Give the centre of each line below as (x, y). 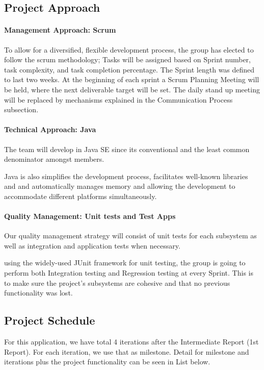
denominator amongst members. (54, 159)
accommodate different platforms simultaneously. (81, 196)
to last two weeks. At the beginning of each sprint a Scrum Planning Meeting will (132, 79)
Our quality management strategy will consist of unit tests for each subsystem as (130, 236)
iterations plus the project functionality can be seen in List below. (107, 362)
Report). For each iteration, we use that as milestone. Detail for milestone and (127, 351)
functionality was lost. (38, 293)
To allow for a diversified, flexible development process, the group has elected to (129, 49)
